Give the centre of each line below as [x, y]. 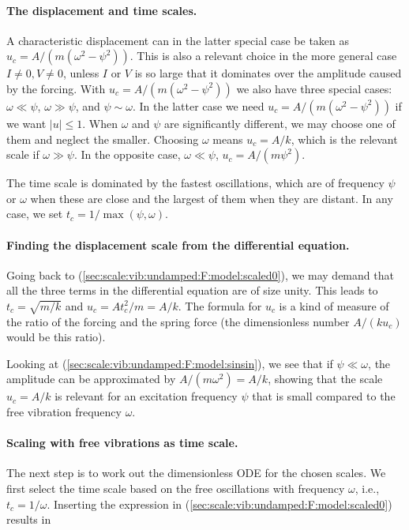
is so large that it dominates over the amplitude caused [268, 73]
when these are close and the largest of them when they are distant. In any [212, 198]
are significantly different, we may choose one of [280, 123]
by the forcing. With [56, 88]
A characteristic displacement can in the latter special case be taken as [178, 40]
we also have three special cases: [314, 88]
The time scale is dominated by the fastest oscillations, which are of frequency [195, 183]
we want [26, 123]
